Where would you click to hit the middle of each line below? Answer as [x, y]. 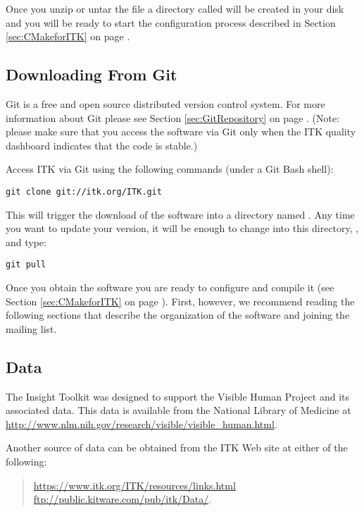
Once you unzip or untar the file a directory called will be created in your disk [175, 8]
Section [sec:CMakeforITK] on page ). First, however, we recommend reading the [180, 301]
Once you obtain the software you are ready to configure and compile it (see [170, 287]
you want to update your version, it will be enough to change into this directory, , [182, 228]
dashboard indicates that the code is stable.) [102, 145]
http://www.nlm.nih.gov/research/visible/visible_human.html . [142, 423]
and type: [26, 242]
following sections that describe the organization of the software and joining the [178, 315]
